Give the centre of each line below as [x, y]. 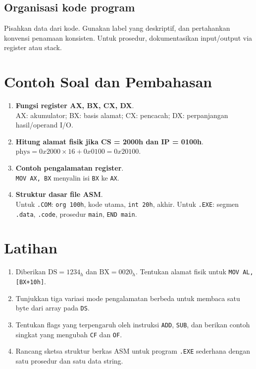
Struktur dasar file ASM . [59, 194]
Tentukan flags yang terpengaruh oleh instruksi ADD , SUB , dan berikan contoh [133, 324]
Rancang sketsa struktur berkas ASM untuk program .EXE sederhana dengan [133, 351]
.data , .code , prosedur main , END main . [76, 214]
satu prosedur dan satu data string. [69, 360]
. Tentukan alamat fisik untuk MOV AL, [195, 272]
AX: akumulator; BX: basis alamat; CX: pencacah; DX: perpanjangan [122, 115]
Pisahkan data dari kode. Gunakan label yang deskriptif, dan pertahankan [117, 28]
